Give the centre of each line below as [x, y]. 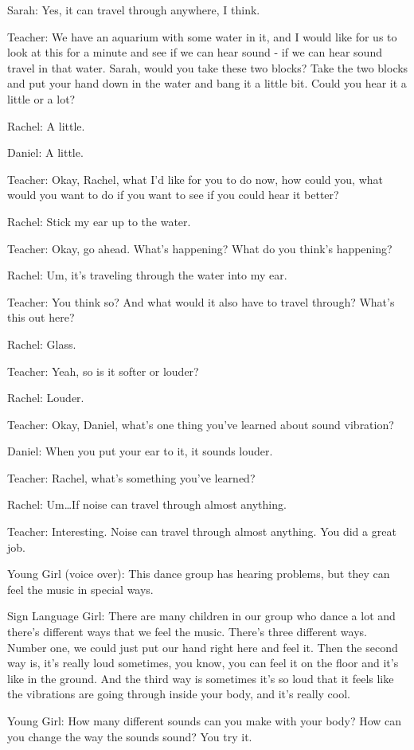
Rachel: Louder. [46, 398]
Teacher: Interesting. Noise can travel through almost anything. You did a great [202, 531]
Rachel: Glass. [42, 344]
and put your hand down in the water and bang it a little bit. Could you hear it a [207, 83]
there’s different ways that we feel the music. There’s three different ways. [187, 632]
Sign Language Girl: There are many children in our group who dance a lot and [201, 616]
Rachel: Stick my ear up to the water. [99, 221]
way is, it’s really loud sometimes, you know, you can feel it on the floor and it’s [203, 663]
